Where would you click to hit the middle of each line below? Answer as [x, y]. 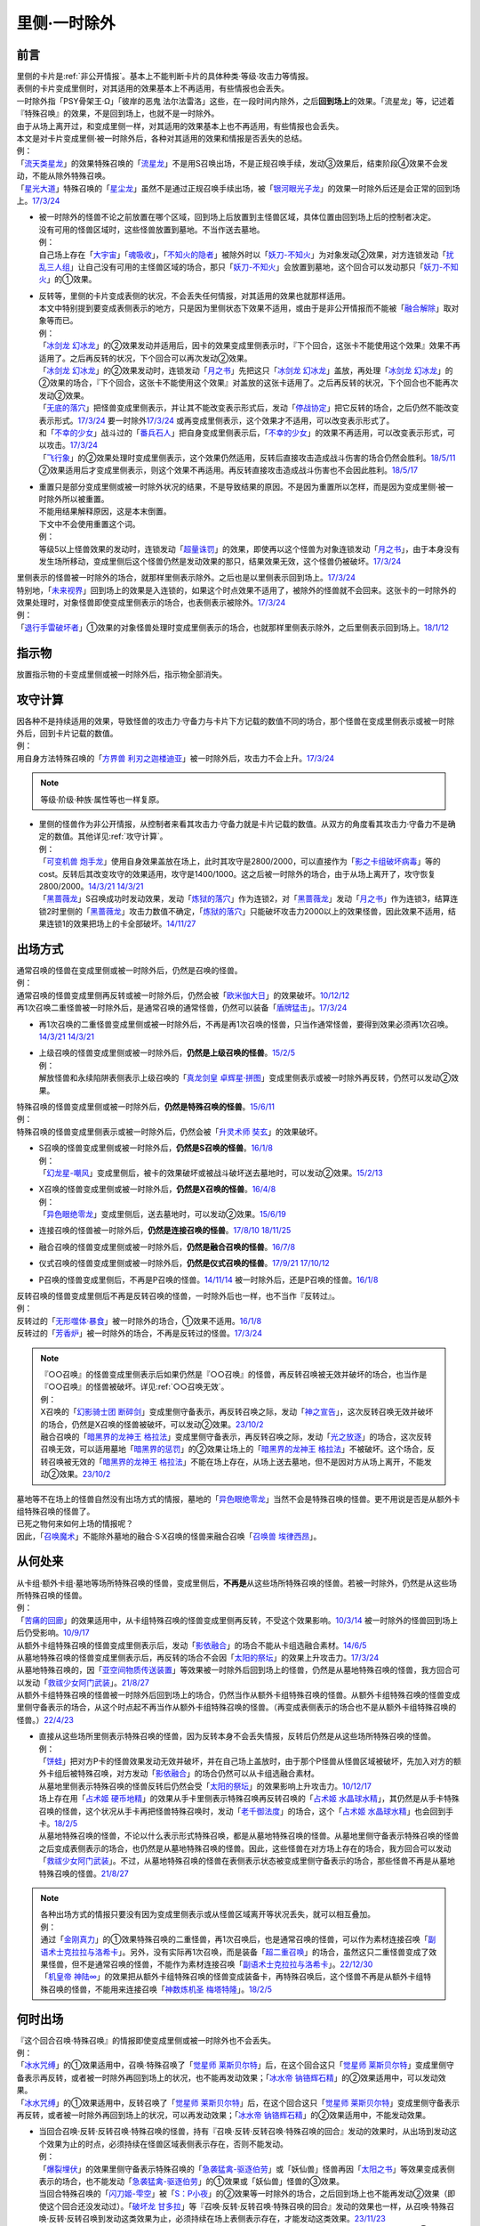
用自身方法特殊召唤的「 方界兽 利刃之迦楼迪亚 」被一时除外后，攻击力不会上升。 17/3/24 [176, 758]
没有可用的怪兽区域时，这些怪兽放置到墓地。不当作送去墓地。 [152, 229]
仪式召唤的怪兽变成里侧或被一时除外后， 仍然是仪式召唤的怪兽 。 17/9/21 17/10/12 [184, 1263]
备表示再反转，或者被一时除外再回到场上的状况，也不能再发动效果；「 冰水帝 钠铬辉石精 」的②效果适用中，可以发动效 [231, 2077]
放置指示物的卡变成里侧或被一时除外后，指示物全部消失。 [121, 674]
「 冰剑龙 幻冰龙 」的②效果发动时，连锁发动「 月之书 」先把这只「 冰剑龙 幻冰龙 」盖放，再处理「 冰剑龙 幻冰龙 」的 [246, 370]
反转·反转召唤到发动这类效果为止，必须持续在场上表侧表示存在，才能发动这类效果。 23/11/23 [217, 2219]
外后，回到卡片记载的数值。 [67, 734]
